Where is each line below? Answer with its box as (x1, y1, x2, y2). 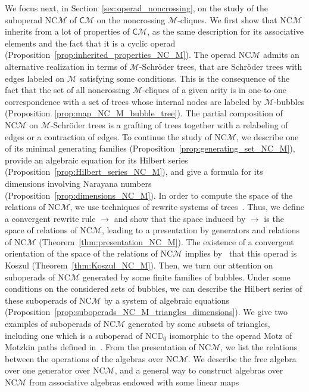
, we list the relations (220, 341, 298, 353)
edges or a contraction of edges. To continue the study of (5, 130, 212, 143)
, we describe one (236, 130, 299, 143)
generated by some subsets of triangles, (127, 317, 270, 330)
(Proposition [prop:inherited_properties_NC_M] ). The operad (5, 48, 236, 61)
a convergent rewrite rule (5, 212, 96, 224)
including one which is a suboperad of (5, 329, 143, 341)
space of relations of (5, 224, 77, 236)
